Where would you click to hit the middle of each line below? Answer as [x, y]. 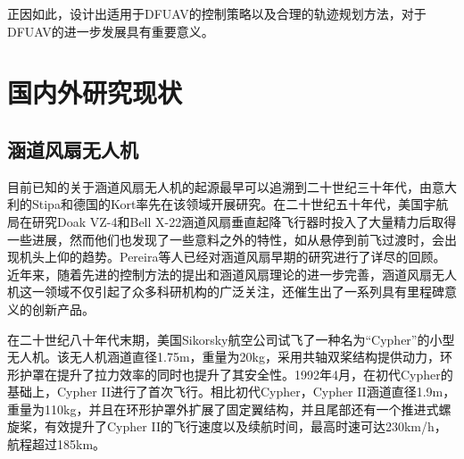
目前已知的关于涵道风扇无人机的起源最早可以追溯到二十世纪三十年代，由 [220, 186]
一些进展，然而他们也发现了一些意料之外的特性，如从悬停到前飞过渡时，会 [226, 239]
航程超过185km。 [57, 444]
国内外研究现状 [95, 92]
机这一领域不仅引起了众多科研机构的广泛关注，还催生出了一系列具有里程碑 [226, 292]
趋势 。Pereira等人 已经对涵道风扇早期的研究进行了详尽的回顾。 [264, 257]
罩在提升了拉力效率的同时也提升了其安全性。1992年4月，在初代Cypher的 [242, 374]
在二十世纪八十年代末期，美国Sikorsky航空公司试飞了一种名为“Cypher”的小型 [231, 339]
